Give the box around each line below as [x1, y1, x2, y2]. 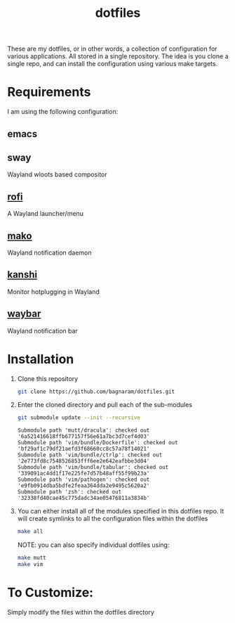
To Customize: [7, 585, 93, 600]
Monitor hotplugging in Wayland [7, 287, 100, 296]
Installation [7, 351, 74, 367]
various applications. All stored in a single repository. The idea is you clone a [7, 52, 229, 60]
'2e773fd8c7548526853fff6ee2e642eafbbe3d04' [17, 458, 150, 465]
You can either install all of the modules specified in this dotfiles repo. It [17, 507, 224, 515]
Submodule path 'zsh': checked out [17, 489, 122, 496]
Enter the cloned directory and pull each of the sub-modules [17, 401, 193, 409]
